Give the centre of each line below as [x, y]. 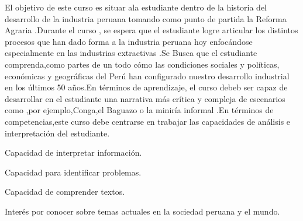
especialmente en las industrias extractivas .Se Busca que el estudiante [131, 53]
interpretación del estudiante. [57, 133]
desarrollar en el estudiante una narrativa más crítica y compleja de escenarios [145, 98]
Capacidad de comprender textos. [65, 192]
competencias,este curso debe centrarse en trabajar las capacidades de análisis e [148, 121]
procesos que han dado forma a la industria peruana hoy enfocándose [129, 41]
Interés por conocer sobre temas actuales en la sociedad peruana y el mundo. [142, 211]
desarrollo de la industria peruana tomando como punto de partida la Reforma [146, 18]
